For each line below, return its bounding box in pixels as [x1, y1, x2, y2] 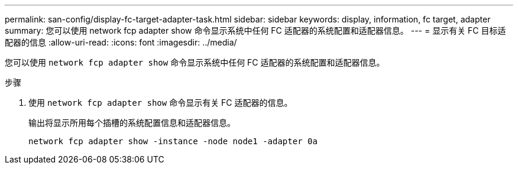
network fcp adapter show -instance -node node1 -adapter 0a [28, 136, 318, 146]
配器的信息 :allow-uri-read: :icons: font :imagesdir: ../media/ [5, 37, 237, 47]
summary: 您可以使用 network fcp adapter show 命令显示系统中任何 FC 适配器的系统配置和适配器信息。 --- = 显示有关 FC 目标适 [5, 25, 506, 35]
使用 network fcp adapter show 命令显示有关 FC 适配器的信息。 [28, 97, 293, 108]
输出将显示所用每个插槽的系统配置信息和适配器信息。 [28, 118, 235, 128]
